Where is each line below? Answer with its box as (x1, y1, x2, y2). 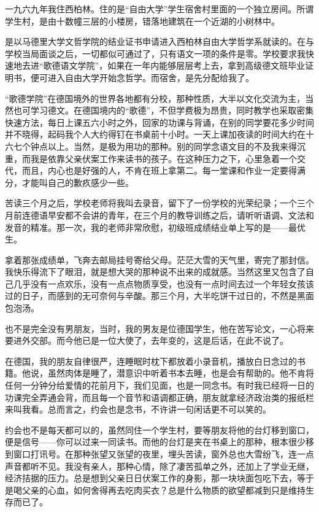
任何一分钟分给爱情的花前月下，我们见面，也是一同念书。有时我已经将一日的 (5, 379, 314, 392)
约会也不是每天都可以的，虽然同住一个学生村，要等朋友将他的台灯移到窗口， (5, 423, 314, 436)
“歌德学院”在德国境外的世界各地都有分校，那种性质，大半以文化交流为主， (5, 91, 306, 104)
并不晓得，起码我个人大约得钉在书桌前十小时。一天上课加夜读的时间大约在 (5, 128, 306, 141)
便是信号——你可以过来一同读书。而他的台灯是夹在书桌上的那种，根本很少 (5, 435, 306, 448)
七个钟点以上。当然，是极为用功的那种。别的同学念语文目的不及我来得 (13, 139, 297, 152)
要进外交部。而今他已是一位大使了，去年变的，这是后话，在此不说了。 (5, 334, 288, 347)
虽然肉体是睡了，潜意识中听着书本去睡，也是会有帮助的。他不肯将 (47, 367, 314, 379)
